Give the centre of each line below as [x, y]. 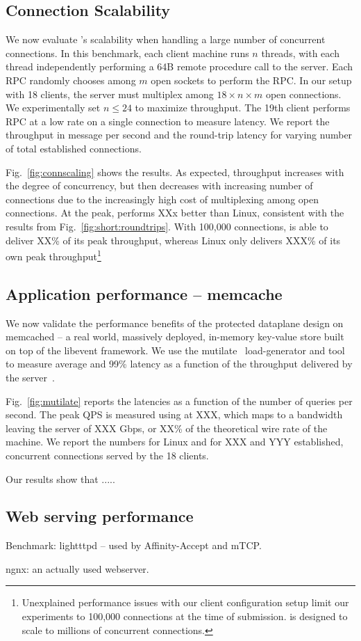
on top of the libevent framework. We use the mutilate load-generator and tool [175, 350]
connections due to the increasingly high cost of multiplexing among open [162, 199]
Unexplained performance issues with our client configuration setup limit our [185, 602]
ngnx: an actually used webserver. [77, 568]
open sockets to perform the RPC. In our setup [251, 80]
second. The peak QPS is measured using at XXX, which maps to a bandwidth [174, 414]
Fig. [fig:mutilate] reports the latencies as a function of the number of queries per [179, 401]
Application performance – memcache [144, 293]
